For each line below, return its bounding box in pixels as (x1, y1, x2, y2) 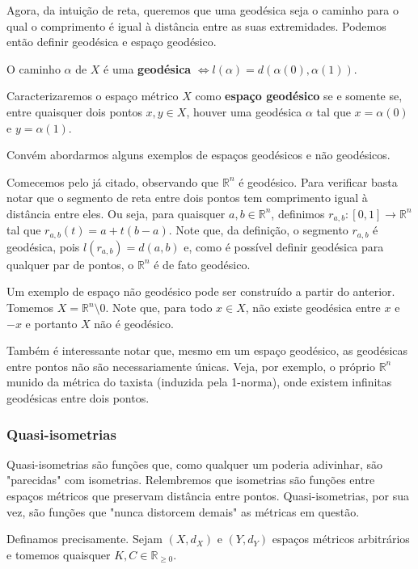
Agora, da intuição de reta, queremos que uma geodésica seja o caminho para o (6, 2, 399, 18)
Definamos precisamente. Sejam (6, 530, 163, 547)
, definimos (271, 204, 325, 221)
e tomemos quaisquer (6, 546, 111, 563)
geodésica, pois (6, 238, 80, 255)
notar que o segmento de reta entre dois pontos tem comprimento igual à (6, 189, 368, 206)
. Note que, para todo (105, 299, 213, 316)
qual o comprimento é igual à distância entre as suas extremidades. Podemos (6, 17, 386, 34)
